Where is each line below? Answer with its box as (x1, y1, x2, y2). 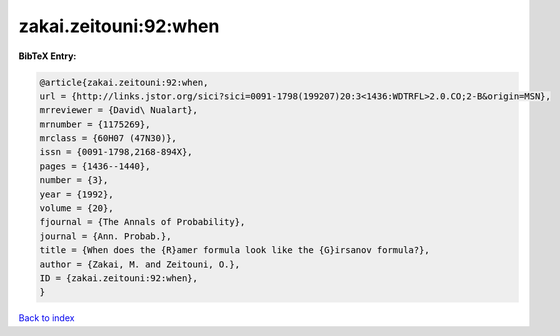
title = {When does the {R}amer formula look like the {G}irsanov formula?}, (39, 245, 430, 256)
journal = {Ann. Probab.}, (39, 230, 172, 242)
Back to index (18, 312, 75, 324)
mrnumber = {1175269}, (39, 118, 151, 130)
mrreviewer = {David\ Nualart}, (39, 105, 199, 116)
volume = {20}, (39, 203, 114, 214)
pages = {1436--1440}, (39, 160, 151, 172)
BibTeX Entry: (18, 50, 77, 62)
